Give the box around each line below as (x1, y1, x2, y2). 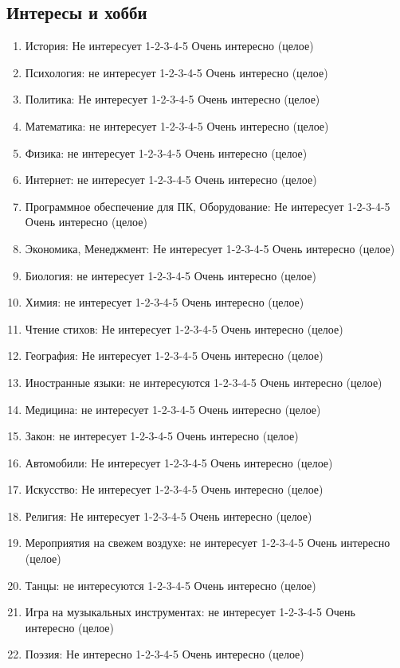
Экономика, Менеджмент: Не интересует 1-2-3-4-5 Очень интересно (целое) (25, 240, 395, 256)
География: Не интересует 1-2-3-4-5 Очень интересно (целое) (25, 347, 324, 364)
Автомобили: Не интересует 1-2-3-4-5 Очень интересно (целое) (25, 454, 333, 471)
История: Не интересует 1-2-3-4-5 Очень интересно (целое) (25, 37, 314, 54)
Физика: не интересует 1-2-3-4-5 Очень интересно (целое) (25, 144, 308, 161)
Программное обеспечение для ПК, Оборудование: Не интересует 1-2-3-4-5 (25, 197, 390, 214)
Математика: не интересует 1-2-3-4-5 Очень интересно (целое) (25, 117, 329, 134)
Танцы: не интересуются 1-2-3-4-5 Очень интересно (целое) (25, 576, 316, 593)
